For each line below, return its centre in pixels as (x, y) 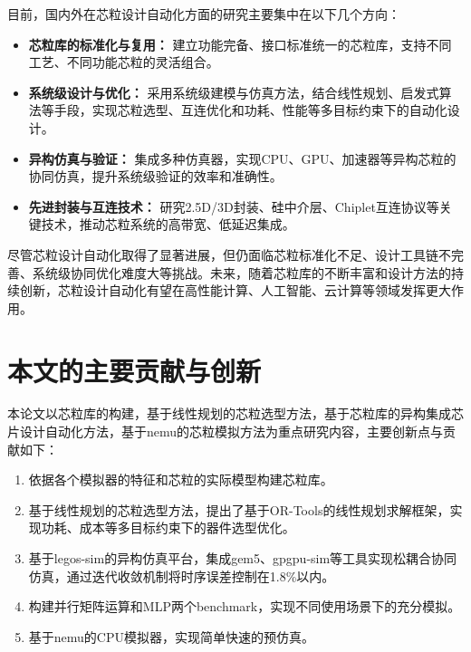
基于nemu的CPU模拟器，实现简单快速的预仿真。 (171, 636)
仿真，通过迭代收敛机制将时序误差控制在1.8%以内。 (182, 575)
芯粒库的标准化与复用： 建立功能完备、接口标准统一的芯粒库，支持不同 (240, 44)
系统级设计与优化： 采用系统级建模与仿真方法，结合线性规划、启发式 (234, 92)
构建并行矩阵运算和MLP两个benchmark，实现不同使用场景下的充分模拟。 (245, 606)
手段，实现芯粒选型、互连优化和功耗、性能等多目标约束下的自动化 (250, 110)
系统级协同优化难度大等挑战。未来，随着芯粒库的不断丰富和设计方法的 (241, 272)
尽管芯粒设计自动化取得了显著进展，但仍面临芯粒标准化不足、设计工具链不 (229, 254)
